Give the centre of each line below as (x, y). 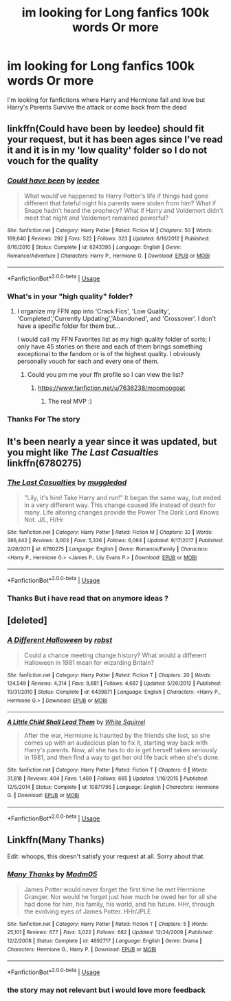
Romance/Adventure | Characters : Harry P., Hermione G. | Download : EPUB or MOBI (109, 256)
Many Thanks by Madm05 (52, 874)
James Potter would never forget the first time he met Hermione (114, 889)
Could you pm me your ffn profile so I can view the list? (106, 375)
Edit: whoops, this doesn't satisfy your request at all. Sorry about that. (106, 856)
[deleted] (27, 620)
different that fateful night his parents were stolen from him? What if (120, 203)
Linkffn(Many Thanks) (56, 840)
